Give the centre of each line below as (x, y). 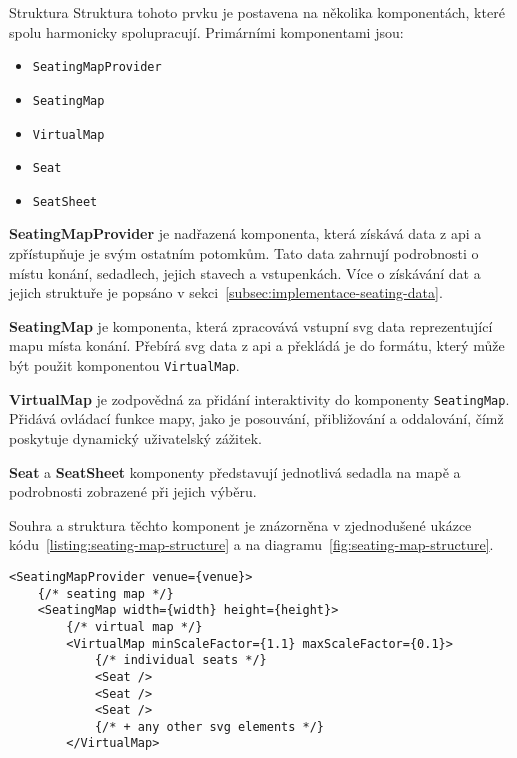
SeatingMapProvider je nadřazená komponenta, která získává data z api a (245, 233)
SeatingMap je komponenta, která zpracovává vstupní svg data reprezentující (251, 325)
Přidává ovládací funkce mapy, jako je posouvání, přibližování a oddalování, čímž (256, 418)
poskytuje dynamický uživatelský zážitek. (135, 437)
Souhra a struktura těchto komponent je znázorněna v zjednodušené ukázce (240, 524)
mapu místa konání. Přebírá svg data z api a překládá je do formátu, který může (257, 345)
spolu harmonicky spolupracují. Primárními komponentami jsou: (206, 31)
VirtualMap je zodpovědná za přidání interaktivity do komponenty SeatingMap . (259, 398)
